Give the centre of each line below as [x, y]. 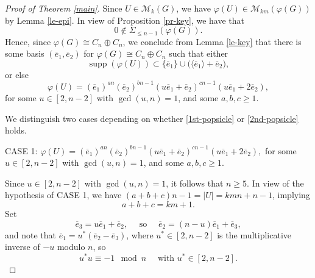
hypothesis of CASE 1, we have [63, 195]
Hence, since [28, 41]
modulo [71, 247]
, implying [291, 195]
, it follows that [195, 183]
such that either [199, 53]
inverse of [23, 247]
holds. [16, 130]
